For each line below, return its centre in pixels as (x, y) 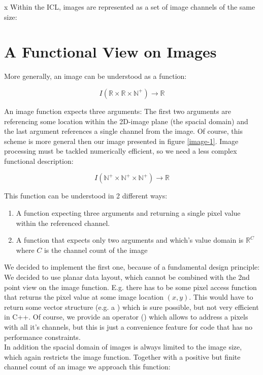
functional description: (39, 161)
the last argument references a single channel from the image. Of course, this (123, 131)
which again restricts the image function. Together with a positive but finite (122, 356)
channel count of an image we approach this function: (87, 367)
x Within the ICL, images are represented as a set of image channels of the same (130, 7)
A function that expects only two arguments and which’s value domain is (130, 240)
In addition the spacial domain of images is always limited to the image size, (123, 347)
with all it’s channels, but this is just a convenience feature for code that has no (128, 327)
